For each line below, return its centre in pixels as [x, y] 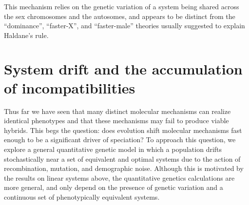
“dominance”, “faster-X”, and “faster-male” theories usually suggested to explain [124, 26]
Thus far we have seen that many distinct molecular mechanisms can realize [117, 111]
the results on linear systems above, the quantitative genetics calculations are [119, 177]
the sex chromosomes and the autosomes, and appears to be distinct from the [120, 16]
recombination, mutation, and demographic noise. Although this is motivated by [124, 168]
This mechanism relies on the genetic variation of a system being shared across [122, 6]
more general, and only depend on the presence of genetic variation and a [114, 187]
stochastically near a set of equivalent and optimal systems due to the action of [122, 158]
